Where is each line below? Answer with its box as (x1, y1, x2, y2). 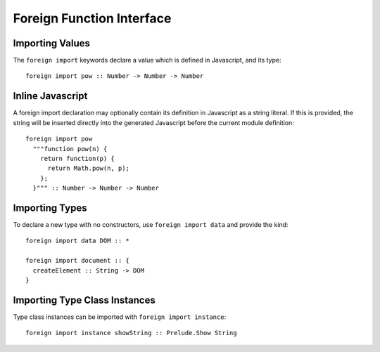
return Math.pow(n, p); (47, 164, 130, 172)
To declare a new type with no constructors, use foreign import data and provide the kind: (13, 221, 289, 228)
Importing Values (13, 37, 91, 49)
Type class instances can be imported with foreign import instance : (13, 313, 227, 321)
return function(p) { (39, 155, 115, 162)
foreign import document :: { (25, 256, 130, 265)
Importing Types (13, 202, 87, 214)
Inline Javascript (13, 90, 88, 102)
